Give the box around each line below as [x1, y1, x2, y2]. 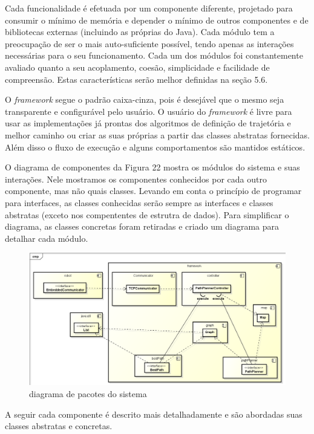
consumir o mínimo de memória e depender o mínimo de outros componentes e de [5, 13, 309, 26]
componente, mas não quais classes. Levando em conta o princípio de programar [5, 184, 302, 197]
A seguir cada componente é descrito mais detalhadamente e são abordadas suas [5, 407, 303, 420]
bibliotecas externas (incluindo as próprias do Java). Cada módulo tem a [5, 25, 275, 38]
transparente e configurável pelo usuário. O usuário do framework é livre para [5, 105, 292, 117]
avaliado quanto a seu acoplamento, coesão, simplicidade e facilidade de [5, 60, 270, 73]
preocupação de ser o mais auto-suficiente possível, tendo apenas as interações [5, 37, 294, 50]
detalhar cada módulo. [5, 232, 88, 244]
